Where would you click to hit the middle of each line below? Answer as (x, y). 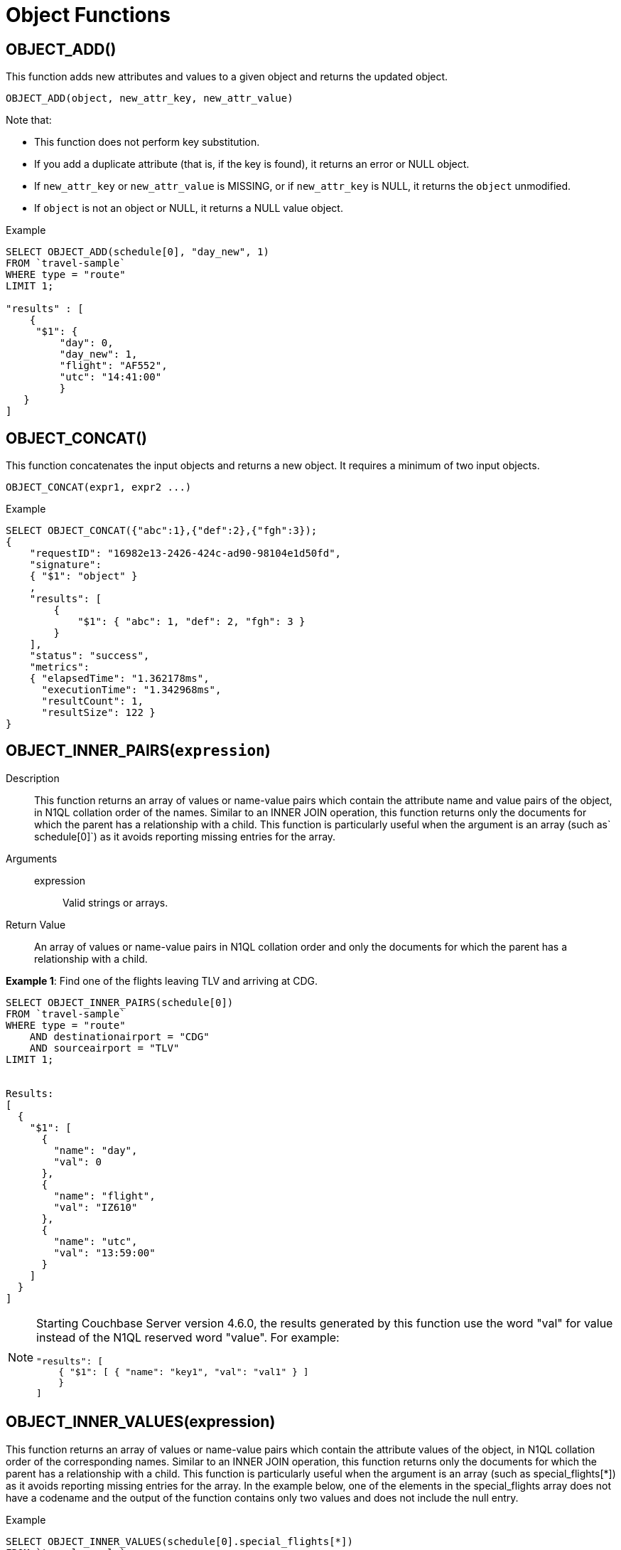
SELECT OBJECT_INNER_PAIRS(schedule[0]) (120, 1002)
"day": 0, (86, 343)
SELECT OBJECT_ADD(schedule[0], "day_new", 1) (137, 252)
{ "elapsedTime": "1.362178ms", (119, 679)
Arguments (32, 858)
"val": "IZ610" (96, 1207)
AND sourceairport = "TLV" (104, 1048)
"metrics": (60, 667)
